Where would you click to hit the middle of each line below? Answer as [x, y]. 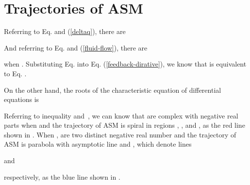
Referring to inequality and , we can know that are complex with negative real [121, 115]
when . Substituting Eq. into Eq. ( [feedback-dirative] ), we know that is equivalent [125, 64]
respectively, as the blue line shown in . [62, 177]
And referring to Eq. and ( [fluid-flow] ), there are [76, 47]
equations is [22, 99]
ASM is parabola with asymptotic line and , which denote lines [98, 144]
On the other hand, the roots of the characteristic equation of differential [113, 90]
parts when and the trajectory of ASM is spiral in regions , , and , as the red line [125, 125]
